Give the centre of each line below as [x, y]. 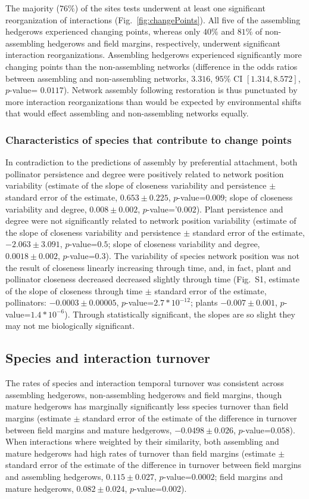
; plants [204, 302]
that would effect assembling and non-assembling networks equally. [127, 113]
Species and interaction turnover [108, 358]
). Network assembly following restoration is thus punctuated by [180, 90]
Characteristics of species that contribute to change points [149, 139]
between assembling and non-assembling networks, [97, 78]
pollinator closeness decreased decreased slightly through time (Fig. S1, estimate [152, 279]
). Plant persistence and [240, 209]
